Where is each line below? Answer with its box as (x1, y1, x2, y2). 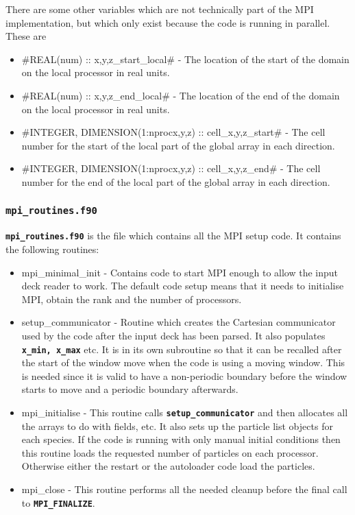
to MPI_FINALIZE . (21, 495, 95, 510)
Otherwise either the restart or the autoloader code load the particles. (21, 459, 315, 473)
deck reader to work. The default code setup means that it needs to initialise (21, 278, 344, 293)
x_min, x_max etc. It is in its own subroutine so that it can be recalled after (21, 342, 342, 356)
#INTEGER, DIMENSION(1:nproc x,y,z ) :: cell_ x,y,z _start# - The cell (21, 125, 326, 139)
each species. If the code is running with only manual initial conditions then (21, 432, 341, 446)
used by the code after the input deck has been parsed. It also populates (21, 328, 326, 342)
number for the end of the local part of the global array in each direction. (21, 174, 330, 189)
